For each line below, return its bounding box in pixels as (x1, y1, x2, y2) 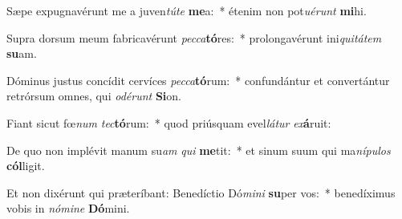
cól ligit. (6, 157, 45, 174)
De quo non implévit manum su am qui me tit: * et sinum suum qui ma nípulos (6, 141, 391, 158)
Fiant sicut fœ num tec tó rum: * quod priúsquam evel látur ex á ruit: (6, 114, 331, 131)
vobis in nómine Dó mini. (6, 200, 130, 217)
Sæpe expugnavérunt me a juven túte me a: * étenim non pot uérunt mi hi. (6, 2, 367, 18)
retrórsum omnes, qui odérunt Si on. (6, 87, 181, 104)
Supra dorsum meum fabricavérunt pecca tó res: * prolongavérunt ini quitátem (6, 29, 382, 46)
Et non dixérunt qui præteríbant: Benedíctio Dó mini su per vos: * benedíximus (6, 184, 396, 201)
